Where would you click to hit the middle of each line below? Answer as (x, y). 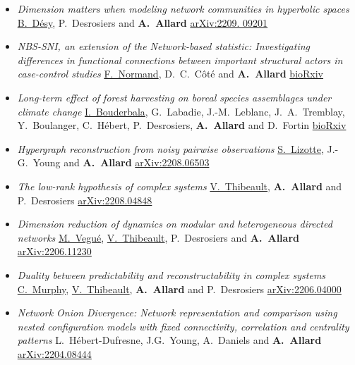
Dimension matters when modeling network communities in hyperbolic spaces (183, 8)
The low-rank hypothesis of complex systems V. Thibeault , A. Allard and (180, 186)
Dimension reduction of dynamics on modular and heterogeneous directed (175, 224)
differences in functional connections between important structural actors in (180, 60)
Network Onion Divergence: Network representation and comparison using (177, 313)
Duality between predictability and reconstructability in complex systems (172, 274)
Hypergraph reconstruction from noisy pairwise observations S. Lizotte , (170, 148)
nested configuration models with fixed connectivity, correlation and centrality (183, 326)
